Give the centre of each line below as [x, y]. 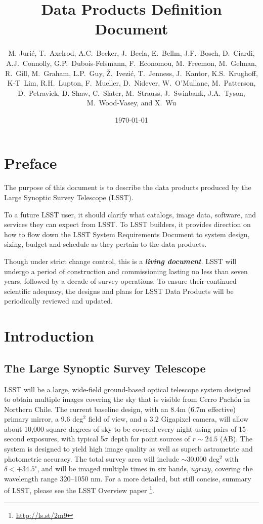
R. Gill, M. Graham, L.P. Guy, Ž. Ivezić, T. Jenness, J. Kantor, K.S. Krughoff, [131, 73]
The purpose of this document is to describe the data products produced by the [128, 187]
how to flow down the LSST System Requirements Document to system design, [127, 234]
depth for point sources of [150, 439]
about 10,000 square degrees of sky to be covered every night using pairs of [120, 428]
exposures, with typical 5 [65, 439]
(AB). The [236, 439]
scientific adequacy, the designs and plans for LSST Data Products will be [119, 291]
